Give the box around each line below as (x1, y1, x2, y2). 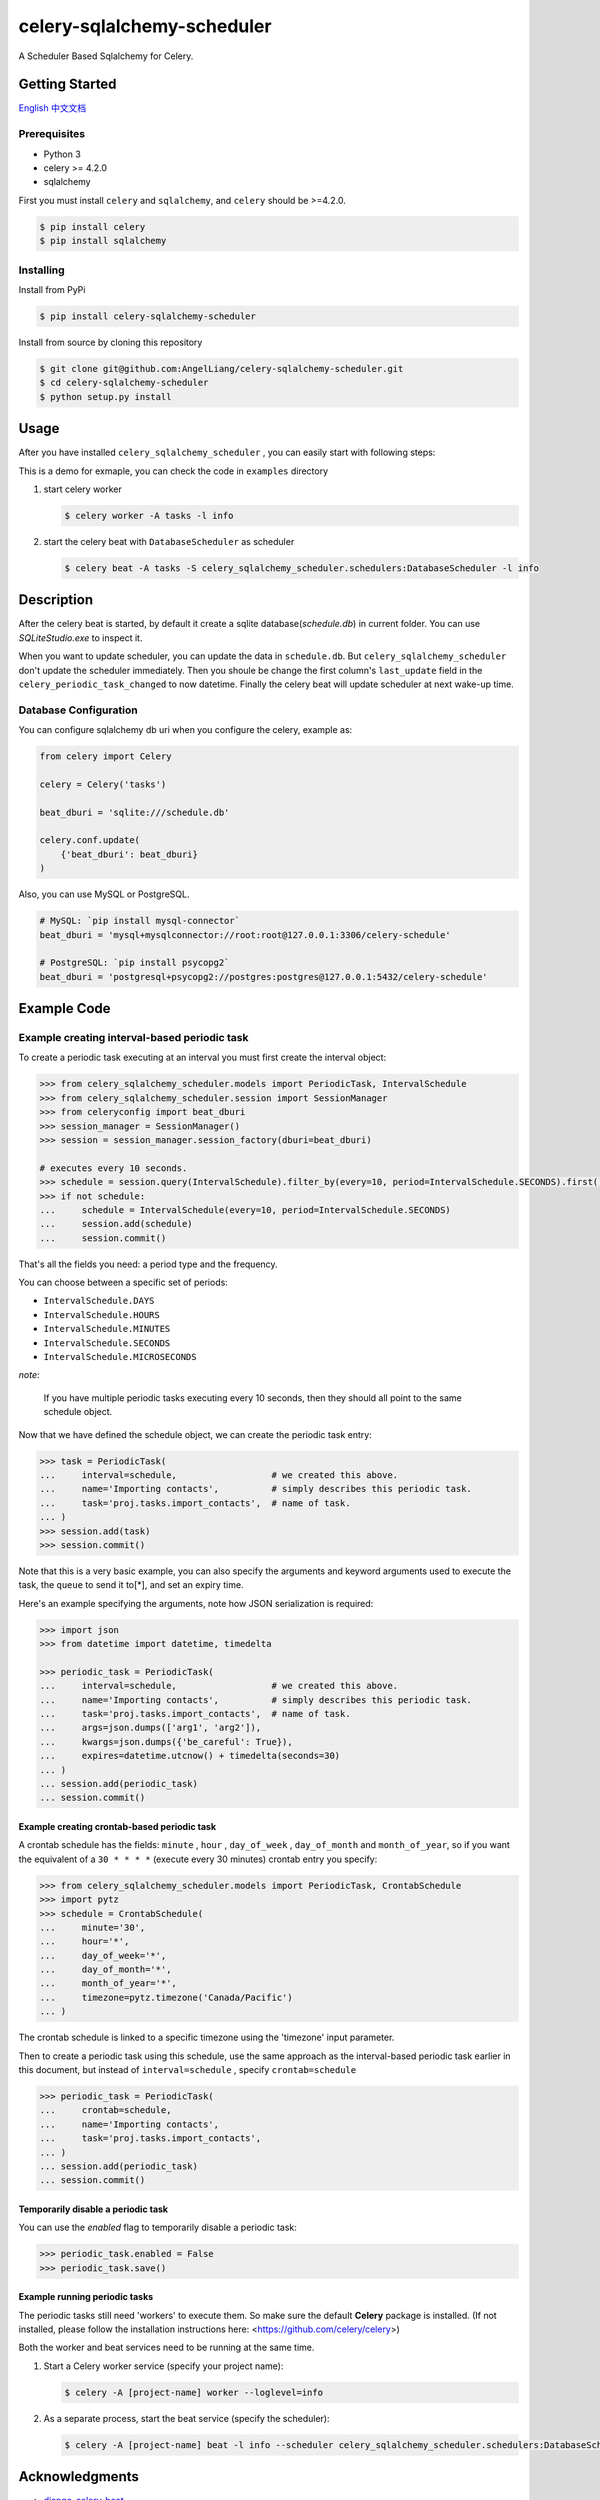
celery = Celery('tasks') (39, 778, 167, 790)
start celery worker (43, 483, 122, 495)
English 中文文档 (18, 102, 87, 114)
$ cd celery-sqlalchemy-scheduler (39, 377, 209, 389)
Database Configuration (18, 703, 139, 717)
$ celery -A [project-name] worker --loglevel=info (64, 2386, 324, 2398)
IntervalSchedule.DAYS (43, 1295, 155, 1307)
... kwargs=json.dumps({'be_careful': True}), (39, 1736, 294, 1747)
